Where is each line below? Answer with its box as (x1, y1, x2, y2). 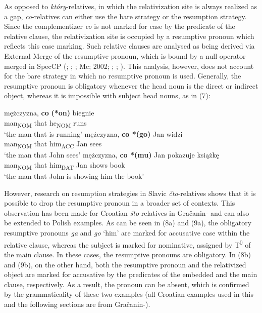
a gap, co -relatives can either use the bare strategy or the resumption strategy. (4, 11, 247, 21)
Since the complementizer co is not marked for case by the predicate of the (4, 21, 235, 31)
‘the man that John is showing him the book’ (4, 171, 144, 181)
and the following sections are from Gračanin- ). (4, 298, 150, 309)
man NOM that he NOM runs (4, 117, 87, 129)
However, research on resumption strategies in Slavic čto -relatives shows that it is (4, 187, 256, 198)
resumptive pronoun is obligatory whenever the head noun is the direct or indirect (4, 80, 258, 91)
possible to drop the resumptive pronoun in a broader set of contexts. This (4, 198, 235, 208)
